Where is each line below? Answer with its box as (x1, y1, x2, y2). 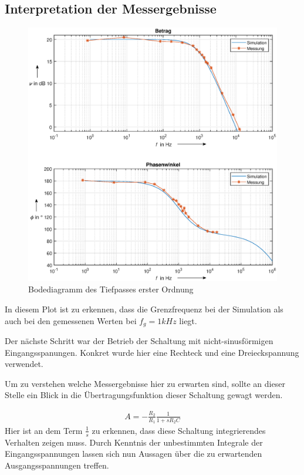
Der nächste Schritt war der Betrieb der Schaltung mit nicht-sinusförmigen (5, 335, 273, 347)
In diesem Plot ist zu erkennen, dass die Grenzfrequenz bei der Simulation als (5, 302, 283, 315)
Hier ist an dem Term (5, 424, 83, 436)
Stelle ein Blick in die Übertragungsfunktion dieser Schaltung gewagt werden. (5, 389, 283, 401)
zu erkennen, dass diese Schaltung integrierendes (92, 424, 266, 436)
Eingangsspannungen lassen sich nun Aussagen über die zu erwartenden (5, 447, 262, 460)
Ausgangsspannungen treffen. (5, 459, 109, 471)
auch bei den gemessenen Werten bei (5, 314, 137, 326)
